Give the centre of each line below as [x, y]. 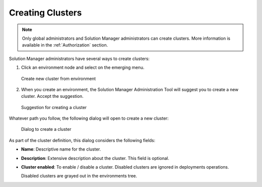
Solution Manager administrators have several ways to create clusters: [79, 59]
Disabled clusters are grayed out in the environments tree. [79, 176]
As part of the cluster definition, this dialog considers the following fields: [82, 140]
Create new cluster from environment [58, 78]
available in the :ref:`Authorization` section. [65, 45]
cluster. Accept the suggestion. [52, 96]
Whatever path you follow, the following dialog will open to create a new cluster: [89, 118]
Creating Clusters [45, 13]
